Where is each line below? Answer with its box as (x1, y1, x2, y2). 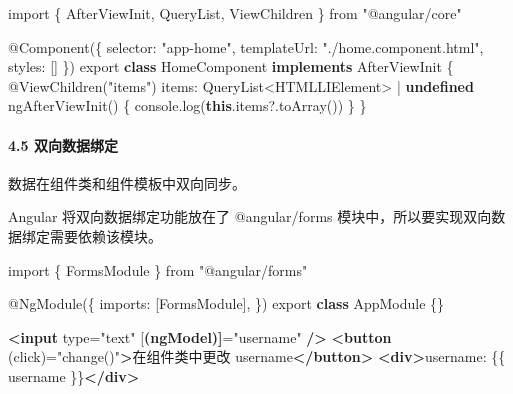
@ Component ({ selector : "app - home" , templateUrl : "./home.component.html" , (8, 36, 484, 57)
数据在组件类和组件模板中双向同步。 (8, 172, 246, 193)
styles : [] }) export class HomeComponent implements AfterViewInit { (8, 56, 454, 77)
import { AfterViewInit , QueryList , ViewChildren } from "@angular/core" (8, 3, 462, 23)
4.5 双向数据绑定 (8, 134, 118, 155)
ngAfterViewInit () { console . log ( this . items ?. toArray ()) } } (8, 95, 367, 116)
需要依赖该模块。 (49, 225, 162, 246)
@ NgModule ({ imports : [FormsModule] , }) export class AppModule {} (8, 293, 445, 314)
